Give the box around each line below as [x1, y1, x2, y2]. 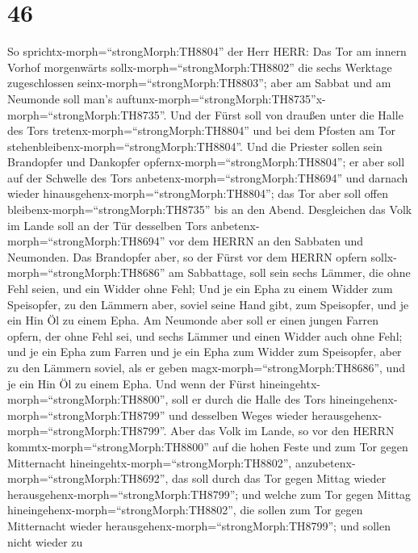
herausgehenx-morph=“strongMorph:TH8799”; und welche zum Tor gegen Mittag [7, 485, 412, 502]
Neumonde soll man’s [7, 90, 113, 107]
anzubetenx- [295, 454, 356, 471]
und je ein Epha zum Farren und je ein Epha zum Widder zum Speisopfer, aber [7, 343, 402, 360]
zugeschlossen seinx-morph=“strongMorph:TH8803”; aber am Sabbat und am [7, 74, 391, 91]
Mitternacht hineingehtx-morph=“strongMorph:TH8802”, [7, 454, 292, 471]
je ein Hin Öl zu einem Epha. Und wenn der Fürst [7, 375, 256, 392]
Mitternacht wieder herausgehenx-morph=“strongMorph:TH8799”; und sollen [7, 517, 391, 534]
